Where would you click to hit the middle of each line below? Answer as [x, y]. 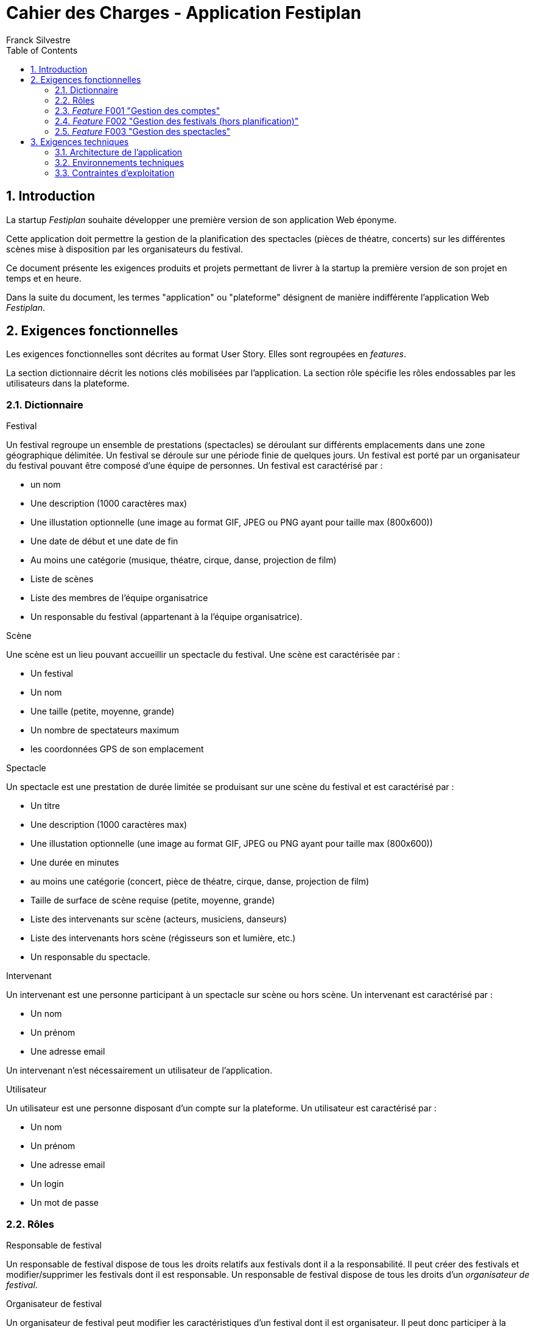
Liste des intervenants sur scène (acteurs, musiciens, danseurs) [159, 919]
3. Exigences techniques [80, 141]
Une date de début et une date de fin [104, 541]
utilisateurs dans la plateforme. [68, 383]
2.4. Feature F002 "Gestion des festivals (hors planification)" [177, 121]
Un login [47, 1184]
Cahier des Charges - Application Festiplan [184, 13]
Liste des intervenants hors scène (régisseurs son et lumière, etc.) [163, 938]
